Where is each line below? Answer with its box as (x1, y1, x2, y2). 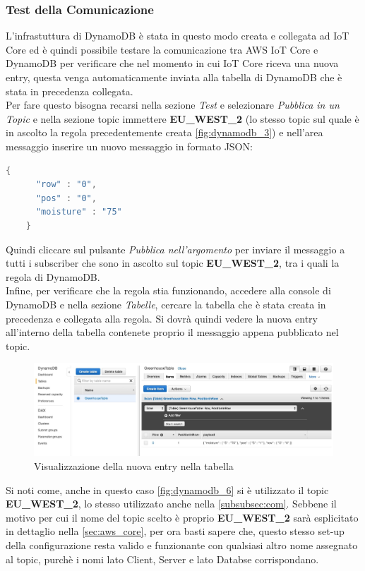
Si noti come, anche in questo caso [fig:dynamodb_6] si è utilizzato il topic (6, 482, 329, 497)
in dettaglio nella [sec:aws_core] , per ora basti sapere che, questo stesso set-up (6, 524, 345, 539)
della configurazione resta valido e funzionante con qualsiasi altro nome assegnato (6, 538, 358, 553)
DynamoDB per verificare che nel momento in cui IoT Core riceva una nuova (6, 56, 339, 71)
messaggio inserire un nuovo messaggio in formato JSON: (6, 138, 253, 153)
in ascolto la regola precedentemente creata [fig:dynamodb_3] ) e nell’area (6, 125, 323, 140)
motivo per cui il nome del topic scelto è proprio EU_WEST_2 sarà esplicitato (6, 510, 359, 524)
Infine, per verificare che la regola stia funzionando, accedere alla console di (6, 283, 331, 298)
